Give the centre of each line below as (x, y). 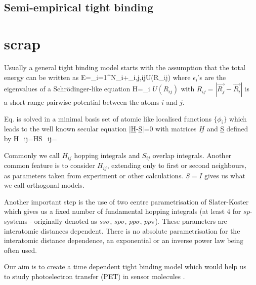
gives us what (225, 175)
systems (16, 221)
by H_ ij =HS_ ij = (31, 139)
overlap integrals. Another (192, 155)
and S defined (227, 129)
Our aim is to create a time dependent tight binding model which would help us (125, 266)
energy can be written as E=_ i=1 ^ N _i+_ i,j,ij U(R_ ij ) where (97, 77)
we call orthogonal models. (44, 185)
